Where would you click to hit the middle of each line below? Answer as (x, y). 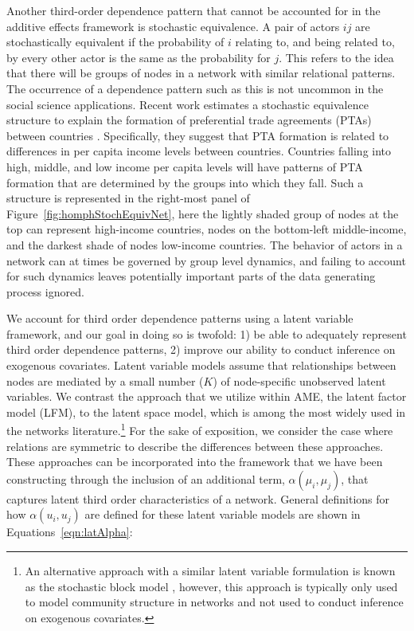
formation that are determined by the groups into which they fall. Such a (185, 182)
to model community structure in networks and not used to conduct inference (214, 602)
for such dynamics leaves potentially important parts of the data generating (191, 276)
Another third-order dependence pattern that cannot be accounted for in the (193, 10)
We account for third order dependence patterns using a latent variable (180, 318)
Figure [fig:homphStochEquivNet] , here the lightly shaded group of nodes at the (203, 213)
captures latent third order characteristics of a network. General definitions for (198, 498)
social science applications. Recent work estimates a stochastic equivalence (187, 104)
